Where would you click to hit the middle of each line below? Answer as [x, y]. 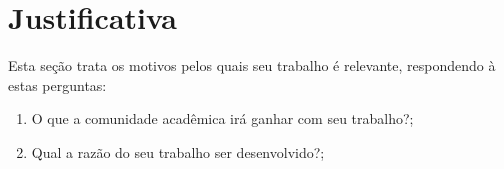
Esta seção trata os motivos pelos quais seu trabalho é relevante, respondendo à [252, 65]
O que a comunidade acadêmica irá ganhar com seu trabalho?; [222, 118]
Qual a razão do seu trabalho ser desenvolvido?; [178, 151]
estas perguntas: [57, 84]
